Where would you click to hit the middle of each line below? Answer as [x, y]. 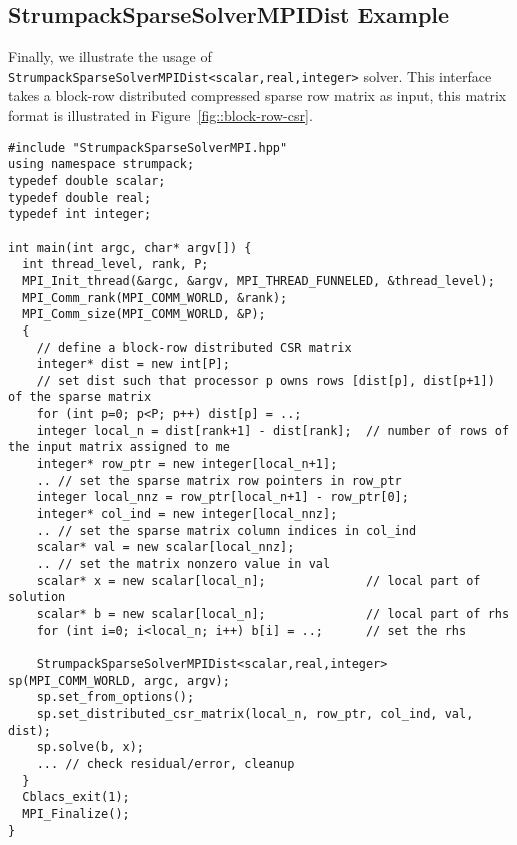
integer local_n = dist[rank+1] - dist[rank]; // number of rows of [273, 430]
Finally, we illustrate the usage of [110, 56]
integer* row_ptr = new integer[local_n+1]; [187, 464]
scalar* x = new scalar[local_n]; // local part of [258, 580]
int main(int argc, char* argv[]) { [130, 247]
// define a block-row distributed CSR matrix [194, 347]
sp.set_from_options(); [115, 697]
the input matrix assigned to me [119, 447]
